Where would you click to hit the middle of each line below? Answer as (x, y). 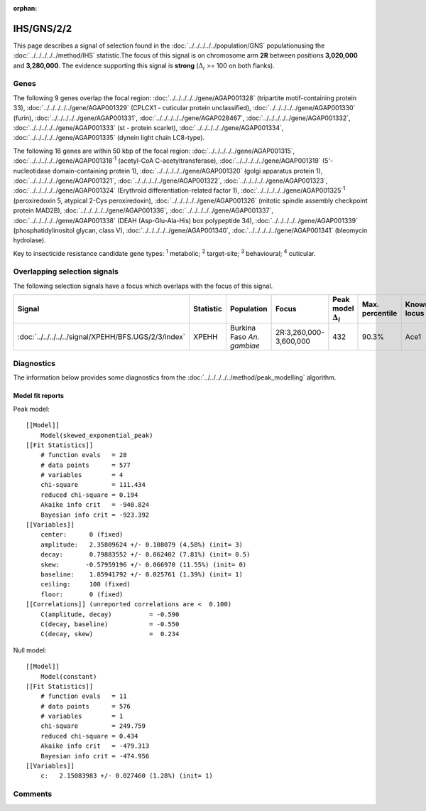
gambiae (245, 345)
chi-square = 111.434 (93, 485)
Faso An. (245, 336)
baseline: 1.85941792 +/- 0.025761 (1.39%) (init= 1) (141, 575)
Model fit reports (38, 396)
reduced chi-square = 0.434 (89, 736)
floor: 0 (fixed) (82, 594)
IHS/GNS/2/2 (43, 28)
